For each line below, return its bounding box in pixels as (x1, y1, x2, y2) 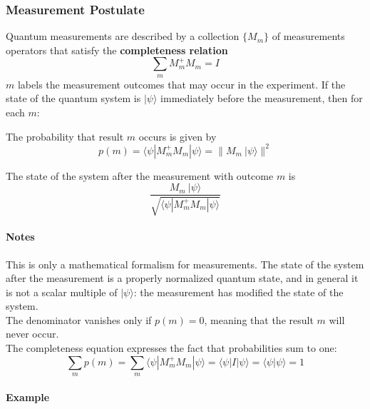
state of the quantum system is (6, 91, 141, 106)
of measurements (272, 29, 345, 44)
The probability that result (6, 128, 124, 143)
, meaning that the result (204, 312, 314, 327)
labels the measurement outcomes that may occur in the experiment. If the (17, 76, 346, 91)
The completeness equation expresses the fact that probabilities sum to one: (6, 340, 337, 355)
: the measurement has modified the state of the (133, 284, 344, 299)
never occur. (6, 326, 59, 341)
